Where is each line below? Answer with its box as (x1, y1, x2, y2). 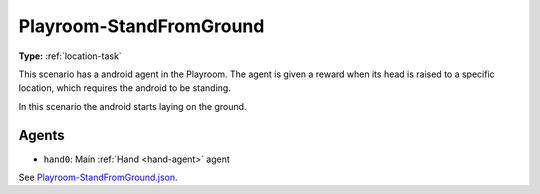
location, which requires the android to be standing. (18, 82, 232, 94)
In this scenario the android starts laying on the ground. (18, 100, 247, 112)
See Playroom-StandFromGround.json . (18, 171, 179, 184)
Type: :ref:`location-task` (18, 50, 122, 62)
